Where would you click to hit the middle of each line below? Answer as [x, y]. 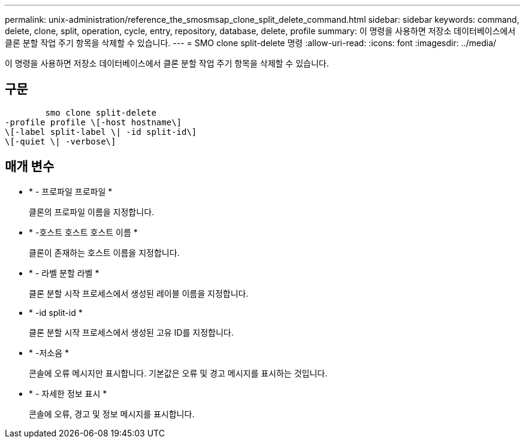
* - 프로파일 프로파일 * [71, 191]
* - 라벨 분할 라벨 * [64, 273]
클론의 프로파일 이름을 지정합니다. [92, 212]
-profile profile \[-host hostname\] [93, 122]
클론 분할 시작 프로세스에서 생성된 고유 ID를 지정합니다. [131, 332]
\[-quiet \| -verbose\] [61, 141]
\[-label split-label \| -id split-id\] [101, 132]
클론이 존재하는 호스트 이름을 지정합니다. [104, 252]
